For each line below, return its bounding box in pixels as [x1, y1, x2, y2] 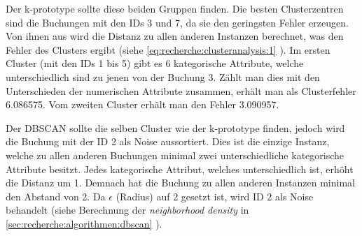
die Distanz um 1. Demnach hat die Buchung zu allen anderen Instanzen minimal [6, 175, 355, 190]
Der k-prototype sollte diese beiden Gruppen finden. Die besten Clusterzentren [6, 1, 344, 15]
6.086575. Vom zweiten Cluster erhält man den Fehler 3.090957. [6, 97, 279, 112]
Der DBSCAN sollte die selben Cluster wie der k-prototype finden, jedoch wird [6, 120, 345, 135]
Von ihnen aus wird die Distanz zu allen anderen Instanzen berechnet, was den [6, 29, 344, 43]
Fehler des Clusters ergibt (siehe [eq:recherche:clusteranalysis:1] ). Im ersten [6, 42, 330, 57]
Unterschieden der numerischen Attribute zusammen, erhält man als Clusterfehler [6, 83, 356, 98]
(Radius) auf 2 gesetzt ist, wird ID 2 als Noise [116, 189, 314, 203]
